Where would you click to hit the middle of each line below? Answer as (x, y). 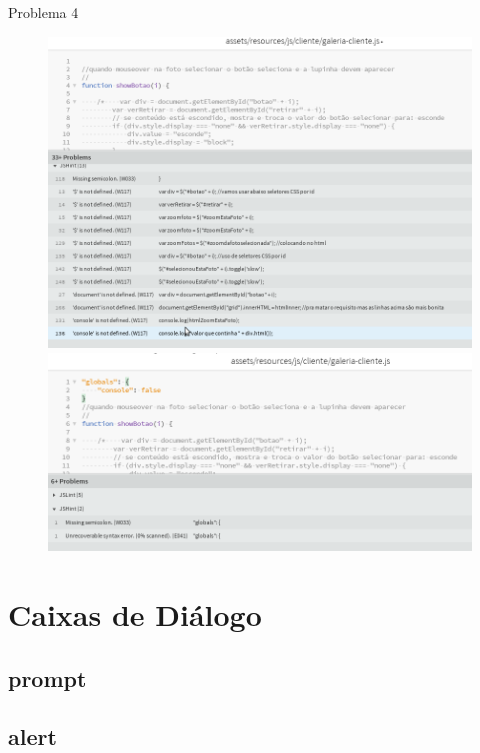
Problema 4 (43, 12)
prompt (47, 677)
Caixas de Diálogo (135, 613)
